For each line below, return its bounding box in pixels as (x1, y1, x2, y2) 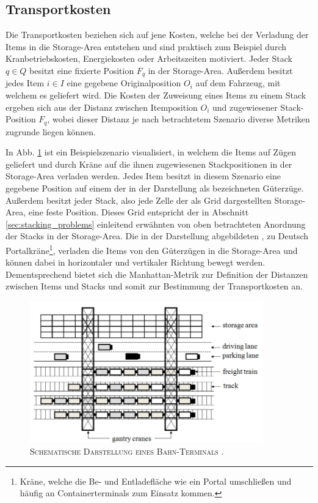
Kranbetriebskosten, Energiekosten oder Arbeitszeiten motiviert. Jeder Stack (5, 52, 292, 65)
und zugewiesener (212, 100, 278, 113)
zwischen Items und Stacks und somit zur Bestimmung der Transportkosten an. (5, 280, 303, 292)
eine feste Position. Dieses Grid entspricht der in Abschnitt (28, 206, 249, 218)
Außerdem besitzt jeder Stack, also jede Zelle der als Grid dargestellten (5, 193, 272, 206)
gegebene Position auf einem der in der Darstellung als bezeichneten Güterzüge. (5, 182, 304, 195)
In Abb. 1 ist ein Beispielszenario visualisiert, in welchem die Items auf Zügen (5, 146, 296, 158)
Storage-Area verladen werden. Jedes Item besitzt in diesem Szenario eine (5, 170, 281, 182)
